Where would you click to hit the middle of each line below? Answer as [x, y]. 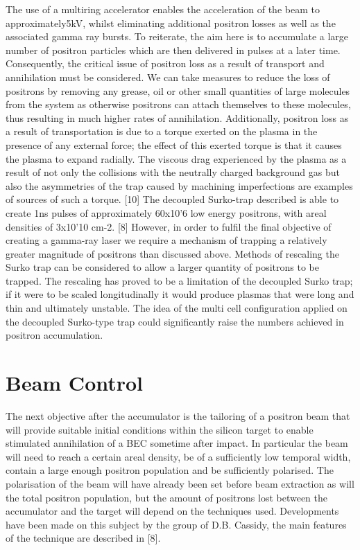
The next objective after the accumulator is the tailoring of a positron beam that [178, 415]
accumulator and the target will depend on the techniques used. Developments [172, 511]
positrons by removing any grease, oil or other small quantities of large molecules [178, 90]
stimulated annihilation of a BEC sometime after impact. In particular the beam [177, 443]
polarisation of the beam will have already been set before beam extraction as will [180, 483]
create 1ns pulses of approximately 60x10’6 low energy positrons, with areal [166, 212]
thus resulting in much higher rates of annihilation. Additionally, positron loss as [177, 117]
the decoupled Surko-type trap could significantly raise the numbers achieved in [175, 321]
